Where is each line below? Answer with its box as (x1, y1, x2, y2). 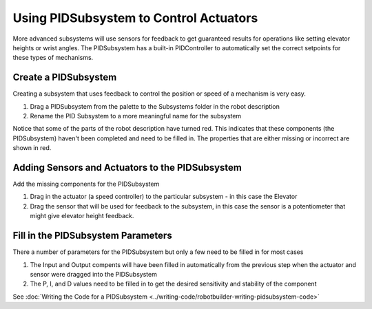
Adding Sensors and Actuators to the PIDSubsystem (12, 162, 242, 173)
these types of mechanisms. (12, 54, 94, 62)
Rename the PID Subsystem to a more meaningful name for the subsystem (30, 112, 242, 120)
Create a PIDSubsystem (12, 72, 117, 83)
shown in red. (12, 144, 52, 152)
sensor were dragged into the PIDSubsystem (30, 270, 158, 278)
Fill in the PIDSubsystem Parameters (12, 230, 172, 242)
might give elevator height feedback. (30, 212, 134, 220)
